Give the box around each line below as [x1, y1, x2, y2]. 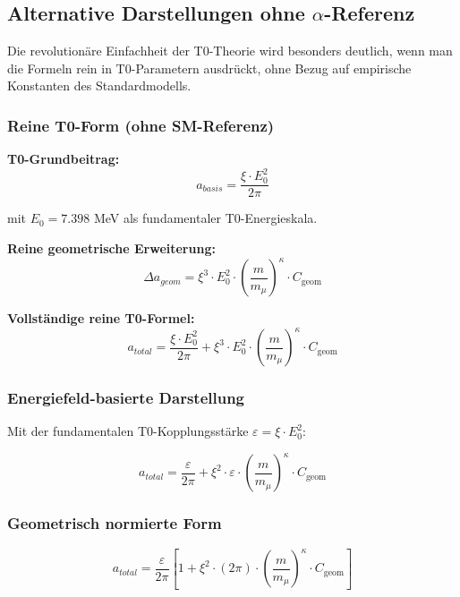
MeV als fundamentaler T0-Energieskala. [93, 209, 318, 227]
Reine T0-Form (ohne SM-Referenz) [7, 114, 275, 136]
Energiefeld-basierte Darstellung [7, 387, 245, 409]
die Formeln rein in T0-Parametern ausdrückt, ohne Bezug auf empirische [7, 58, 412, 77]
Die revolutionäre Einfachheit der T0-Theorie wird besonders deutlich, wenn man [7, 41, 453, 60]
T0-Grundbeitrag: [7, 149, 120, 168]
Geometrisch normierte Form [7, 512, 222, 534]
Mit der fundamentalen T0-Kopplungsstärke [7, 422, 249, 440]
